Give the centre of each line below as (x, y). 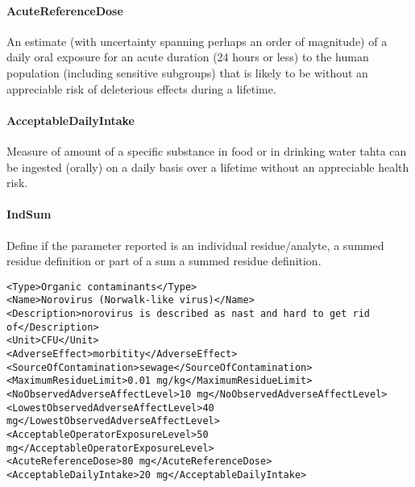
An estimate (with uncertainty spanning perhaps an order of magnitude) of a (197, 41)
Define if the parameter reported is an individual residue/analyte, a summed (195, 245)
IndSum (29, 214)
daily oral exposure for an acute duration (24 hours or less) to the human (188, 57)
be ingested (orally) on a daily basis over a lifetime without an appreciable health (208, 166)
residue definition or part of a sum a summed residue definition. (164, 261)
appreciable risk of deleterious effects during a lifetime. (141, 88)
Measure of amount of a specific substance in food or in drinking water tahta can (207, 150)
